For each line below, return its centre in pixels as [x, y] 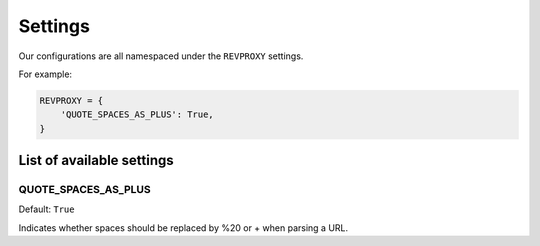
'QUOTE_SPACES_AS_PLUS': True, [137, 114]
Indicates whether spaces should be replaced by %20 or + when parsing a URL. [183, 227]
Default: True [46, 209]
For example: [45, 74]
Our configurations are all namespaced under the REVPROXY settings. [161, 56]
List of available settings [96, 160]
